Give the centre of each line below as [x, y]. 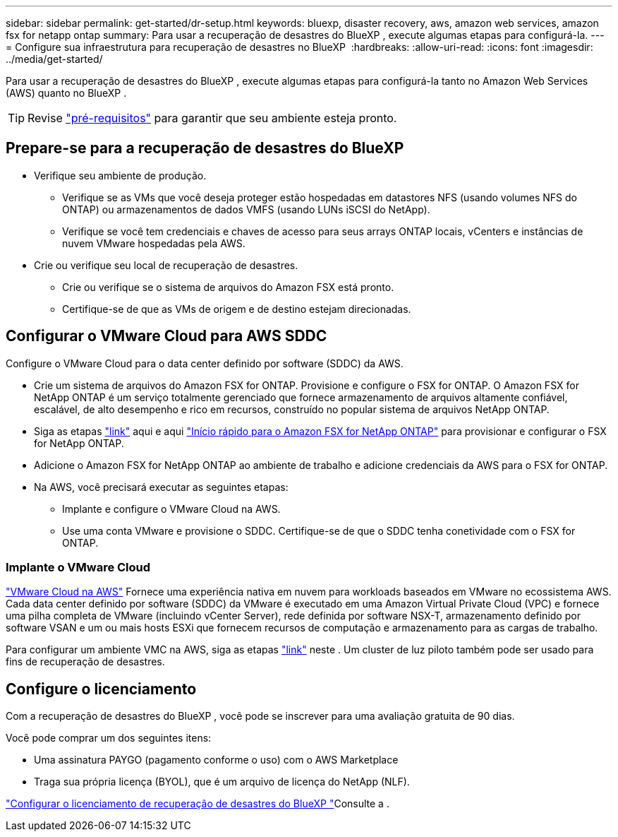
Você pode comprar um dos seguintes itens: [109, 738]
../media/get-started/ [54, 59]
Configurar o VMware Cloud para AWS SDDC [166, 336]
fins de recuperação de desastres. [85, 662]
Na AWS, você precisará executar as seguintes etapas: [161, 487]
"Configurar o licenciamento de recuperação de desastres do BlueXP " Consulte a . [198, 804]
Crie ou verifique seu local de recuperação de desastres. [166, 265]
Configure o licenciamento [101, 689]
